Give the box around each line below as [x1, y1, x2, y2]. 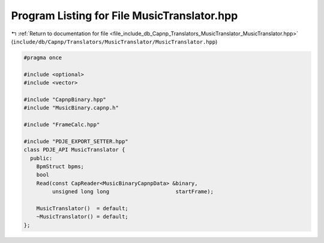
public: [30, 154, 53, 162]
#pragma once [23, 54, 62, 61]
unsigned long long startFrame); [52, 189, 214, 195]
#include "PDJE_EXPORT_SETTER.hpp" [23, 138, 128, 145]
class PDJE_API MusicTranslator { [23, 147, 125, 153]
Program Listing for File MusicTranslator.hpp [11, 9, 238, 22]
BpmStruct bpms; [36, 163, 84, 170]
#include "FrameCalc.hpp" [23, 121, 100, 128]
